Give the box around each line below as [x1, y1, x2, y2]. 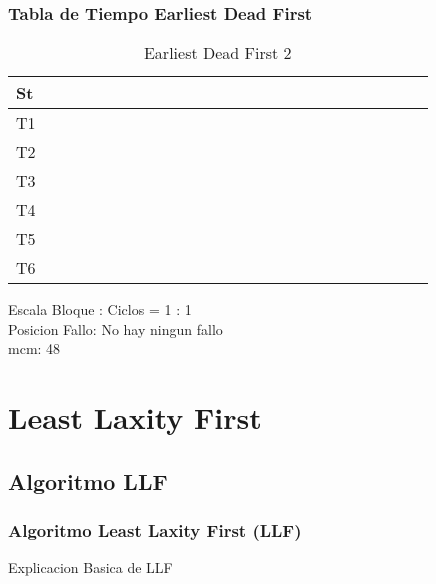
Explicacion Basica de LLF [8, 557, 173, 578]
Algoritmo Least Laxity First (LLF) [8, 518, 302, 543]
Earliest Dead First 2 [143, 41, 292, 65]
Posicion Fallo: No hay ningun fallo [8, 318, 223, 339]
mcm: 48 [8, 338, 61, 359]
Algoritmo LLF [8, 465, 168, 496]
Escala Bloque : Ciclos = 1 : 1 [8, 299, 192, 320]
